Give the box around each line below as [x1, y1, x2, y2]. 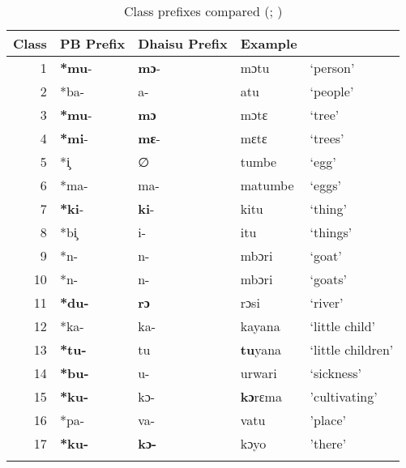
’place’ [310, 411, 347, 429]
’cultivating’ [310, 387, 378, 406]
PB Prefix [59, 34, 126, 53]
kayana [240, 317, 280, 335]
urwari [240, 364, 277, 382]
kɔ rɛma [240, 387, 282, 406]
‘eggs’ [310, 176, 341, 194]
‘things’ [310, 223, 353, 241]
